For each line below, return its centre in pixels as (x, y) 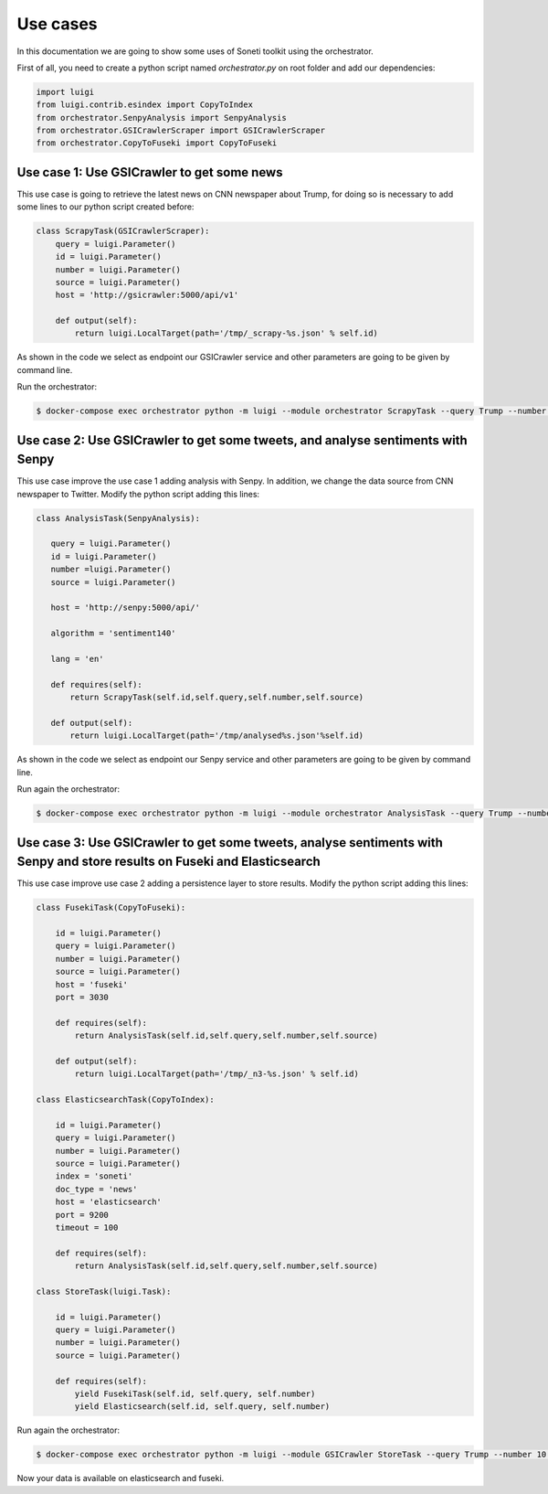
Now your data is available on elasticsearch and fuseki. (121, 1478)
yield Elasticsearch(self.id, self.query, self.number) (202, 1407)
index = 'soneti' (94, 1176)
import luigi (65, 92)
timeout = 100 (87, 1227)
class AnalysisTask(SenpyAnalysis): (118, 518)
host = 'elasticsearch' (108, 1202)
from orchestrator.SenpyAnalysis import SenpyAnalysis (161, 117)
